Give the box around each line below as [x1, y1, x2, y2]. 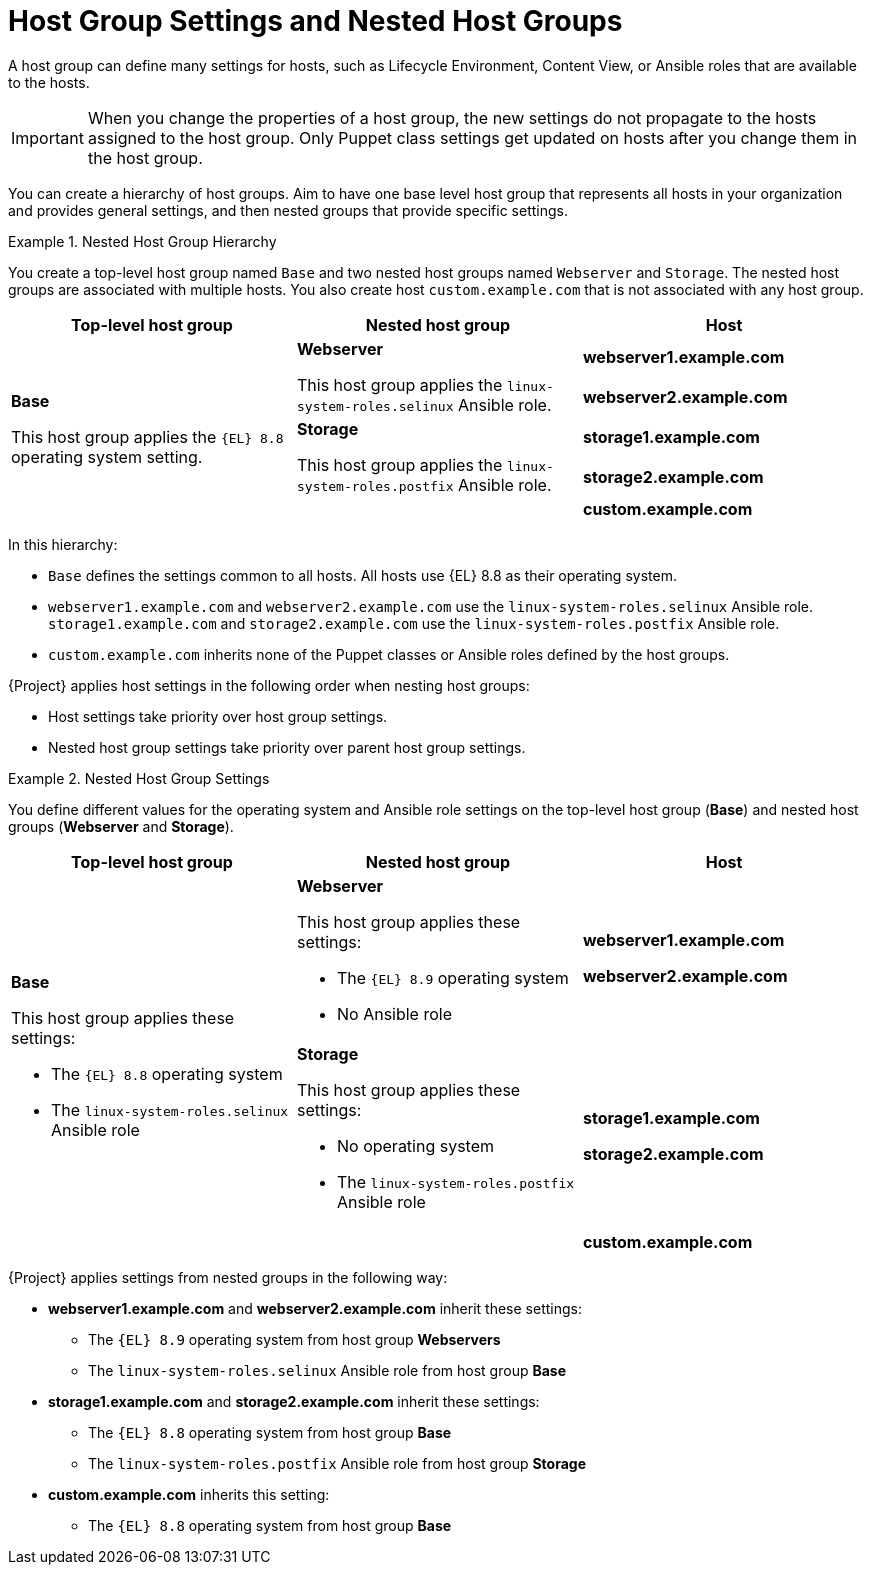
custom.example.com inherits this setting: [48, 1485, 330, 1503]
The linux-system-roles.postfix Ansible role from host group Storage [88, 1454, 586, 1472]
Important [11, 127, 84, 148]
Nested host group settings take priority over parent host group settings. [48, 738, 526, 756]
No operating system [336, 1135, 495, 1156]
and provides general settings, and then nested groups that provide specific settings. [8, 201, 568, 219]
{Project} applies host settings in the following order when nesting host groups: [8, 676, 530, 694]
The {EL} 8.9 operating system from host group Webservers [88, 1330, 501, 1348]
